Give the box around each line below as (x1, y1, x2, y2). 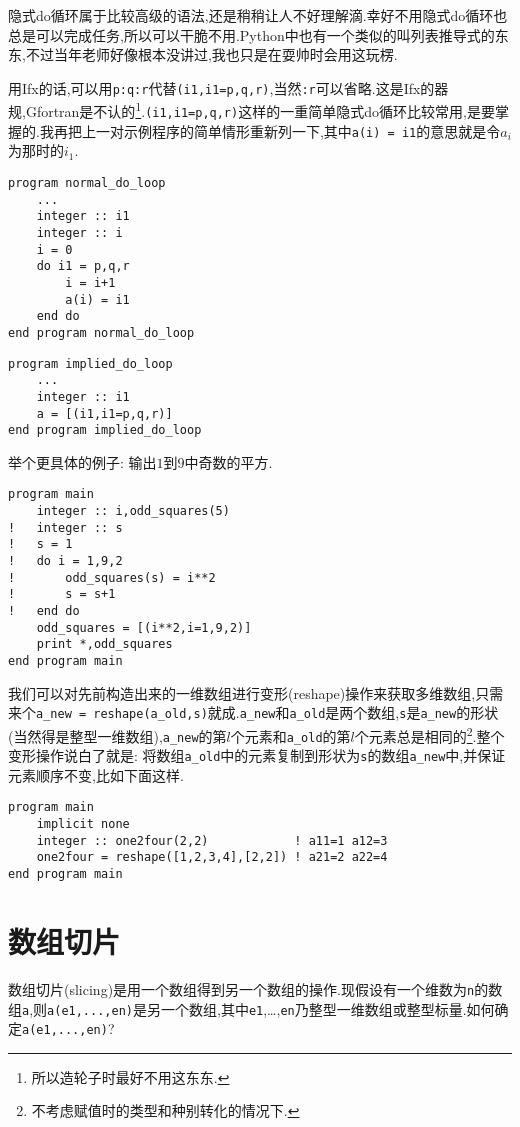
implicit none (36, 817, 130, 832)
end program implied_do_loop (8, 423, 202, 438)
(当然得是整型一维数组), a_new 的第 (8, 725, 227, 746)
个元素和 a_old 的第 (230, 725, 351, 746)
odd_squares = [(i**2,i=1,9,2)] (36, 620, 252, 635)
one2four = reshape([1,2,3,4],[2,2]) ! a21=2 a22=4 (36, 850, 388, 865)
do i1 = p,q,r (36, 259, 130, 274)
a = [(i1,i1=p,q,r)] (36, 406, 173, 421)
